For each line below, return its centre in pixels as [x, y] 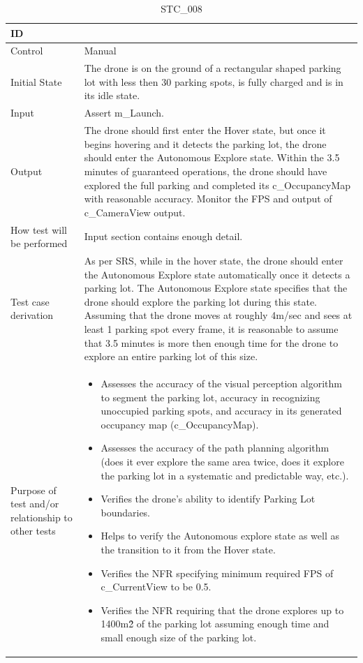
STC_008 [181, 8]
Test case [30, 301]
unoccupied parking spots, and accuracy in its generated [221, 411]
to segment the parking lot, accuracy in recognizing [210, 397]
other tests [33, 531]
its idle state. [112, 95]
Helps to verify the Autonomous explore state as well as [220, 536]
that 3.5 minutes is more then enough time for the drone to [211, 342]
